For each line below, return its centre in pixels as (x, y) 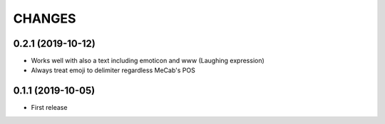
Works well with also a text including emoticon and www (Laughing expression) (148, 61)
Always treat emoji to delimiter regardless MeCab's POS (113, 70)
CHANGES (45, 18)
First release (49, 108)
